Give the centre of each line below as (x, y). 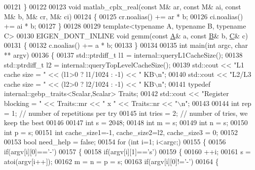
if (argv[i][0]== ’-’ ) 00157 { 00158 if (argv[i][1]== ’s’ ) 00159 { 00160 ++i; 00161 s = (127, 151)
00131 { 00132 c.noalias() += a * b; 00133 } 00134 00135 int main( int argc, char (126, 45)
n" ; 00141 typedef (184, 84)
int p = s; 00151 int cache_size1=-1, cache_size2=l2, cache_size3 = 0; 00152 (121, 132)
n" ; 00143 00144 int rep (216, 103)
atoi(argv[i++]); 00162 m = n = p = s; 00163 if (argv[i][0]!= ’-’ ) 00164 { (111, 161)
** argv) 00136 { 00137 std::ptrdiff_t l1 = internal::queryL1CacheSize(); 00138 (123, 54)
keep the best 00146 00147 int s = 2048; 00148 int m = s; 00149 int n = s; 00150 (126, 122)
